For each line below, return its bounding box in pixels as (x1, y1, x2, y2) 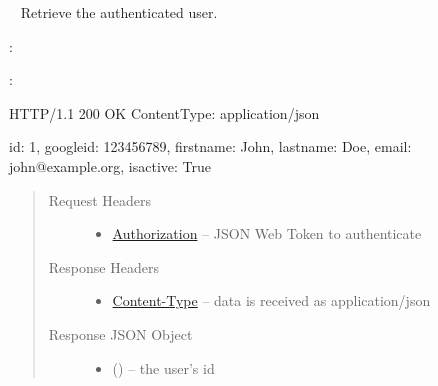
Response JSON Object (48, 323, 193, 344)
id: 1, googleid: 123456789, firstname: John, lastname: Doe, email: (9, 136, 412, 157)
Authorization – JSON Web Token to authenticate (112, 223, 422, 244)
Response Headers (48, 256, 159, 277)
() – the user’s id (112, 357, 215, 378)
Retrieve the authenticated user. (20, 2, 218, 22)
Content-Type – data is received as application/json (112, 290, 431, 311)
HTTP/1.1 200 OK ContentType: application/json (9, 102, 320, 123)
